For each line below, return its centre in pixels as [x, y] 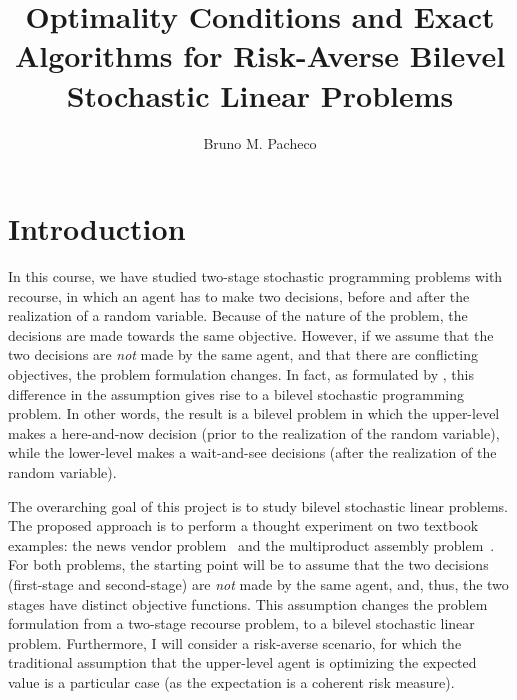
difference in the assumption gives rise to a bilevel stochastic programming [236, 393]
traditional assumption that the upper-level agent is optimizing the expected [242, 662]
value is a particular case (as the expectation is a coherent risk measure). [231, 681]
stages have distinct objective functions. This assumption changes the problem [248, 603]
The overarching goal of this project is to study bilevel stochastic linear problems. [258, 505]
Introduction [97, 228]
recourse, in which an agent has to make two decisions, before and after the [239, 295]
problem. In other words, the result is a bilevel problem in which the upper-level [254, 413]
